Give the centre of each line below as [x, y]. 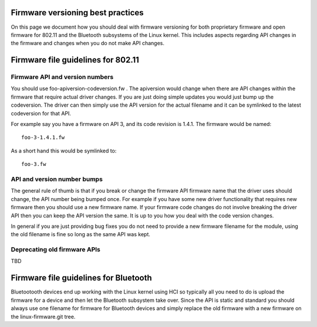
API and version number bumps [57, 179]
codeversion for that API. [41, 113]
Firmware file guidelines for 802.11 [75, 60]
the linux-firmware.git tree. [43, 316]
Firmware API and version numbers [62, 77]
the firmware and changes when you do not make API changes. [87, 43]
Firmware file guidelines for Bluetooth [81, 278]
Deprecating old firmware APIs [56, 250]
